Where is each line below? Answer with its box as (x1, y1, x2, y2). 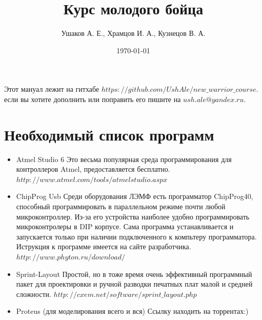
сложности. (16, 288, 51, 299)
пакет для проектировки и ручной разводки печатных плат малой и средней (16, 278, 253, 289)
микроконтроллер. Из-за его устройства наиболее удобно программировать (16, 211, 250, 222)
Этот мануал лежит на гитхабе (4, 84, 99, 94)
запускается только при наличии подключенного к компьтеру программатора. (16, 231, 257, 242)
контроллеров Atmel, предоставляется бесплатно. (16, 164, 170, 174)
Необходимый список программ (4, 124, 214, 145)
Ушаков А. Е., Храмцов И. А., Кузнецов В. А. (61, 28, 206, 38)
